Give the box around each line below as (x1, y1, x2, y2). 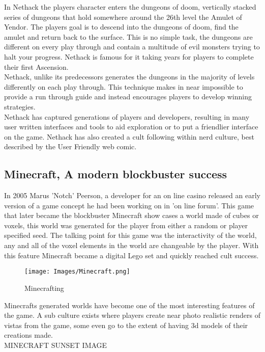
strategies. (4, 101, 36, 112)
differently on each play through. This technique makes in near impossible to (4, 81, 243, 92)
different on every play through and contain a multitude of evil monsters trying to (4, 41, 260, 52)
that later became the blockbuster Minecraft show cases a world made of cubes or (4, 210, 259, 221)
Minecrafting (24, 282, 64, 293)
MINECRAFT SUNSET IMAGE (4, 339, 107, 350)
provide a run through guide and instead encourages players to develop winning (4, 91, 252, 102)
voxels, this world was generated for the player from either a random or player (4, 220, 248, 230)
